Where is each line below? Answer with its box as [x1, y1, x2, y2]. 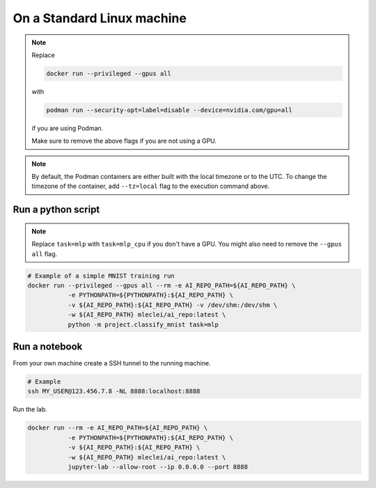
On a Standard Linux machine [13, 10, 187, 26]
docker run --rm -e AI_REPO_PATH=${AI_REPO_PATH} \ [27, 424, 208, 432]
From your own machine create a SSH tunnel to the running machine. [13, 359, 211, 368]
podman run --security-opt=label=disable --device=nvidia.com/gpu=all [46, 106, 292, 114]
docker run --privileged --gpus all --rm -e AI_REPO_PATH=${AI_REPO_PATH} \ [27, 282, 296, 289]
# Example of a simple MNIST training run [27, 271, 175, 280]
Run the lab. [13, 405, 48, 414]
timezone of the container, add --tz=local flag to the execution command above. [31, 182, 270, 191]
